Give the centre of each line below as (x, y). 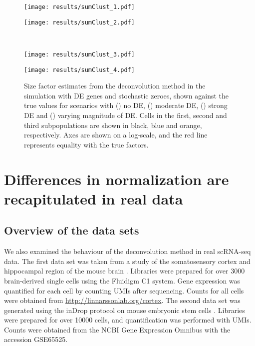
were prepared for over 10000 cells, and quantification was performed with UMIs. (128, 320)
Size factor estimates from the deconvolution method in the (115, 86)
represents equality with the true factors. (86, 144)
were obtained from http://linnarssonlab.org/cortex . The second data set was (122, 300)
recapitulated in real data (94, 198)
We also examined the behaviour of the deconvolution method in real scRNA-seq (127, 251)
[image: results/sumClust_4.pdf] (79, 70)
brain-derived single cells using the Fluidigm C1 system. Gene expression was (122, 280)
